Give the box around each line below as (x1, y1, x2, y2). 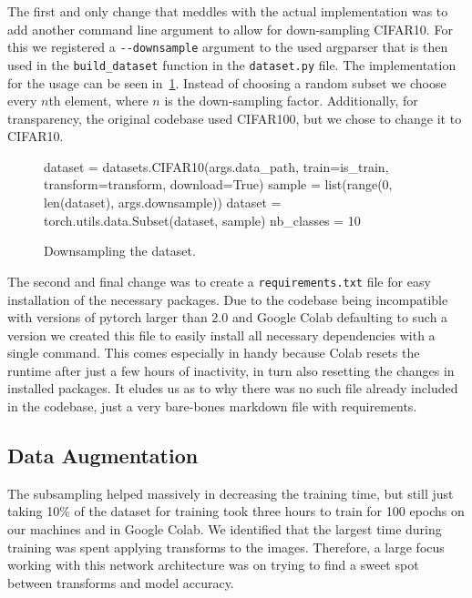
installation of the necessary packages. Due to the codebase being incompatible (7, 289, 448, 309)
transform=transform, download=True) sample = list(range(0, (44, 175, 393, 194)
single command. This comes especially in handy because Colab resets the (7, 343, 420, 362)
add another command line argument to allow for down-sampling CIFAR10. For (7, 19, 453, 38)
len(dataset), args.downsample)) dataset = (44, 193, 282, 212)
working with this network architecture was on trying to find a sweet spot (7, 555, 419, 574)
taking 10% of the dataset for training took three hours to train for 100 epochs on (7, 502, 465, 521)
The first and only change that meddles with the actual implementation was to (7, 2, 448, 20)
